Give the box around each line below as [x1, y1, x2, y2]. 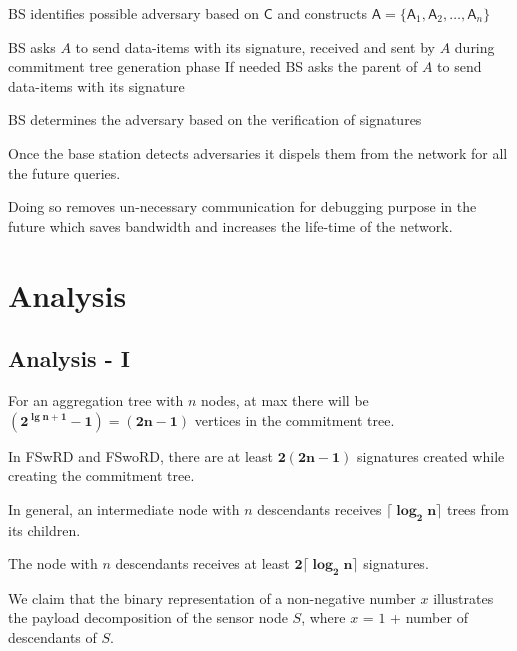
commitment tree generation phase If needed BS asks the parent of [8, 56, 418, 77]
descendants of [8, 627, 97, 648]
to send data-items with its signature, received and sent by [75, 36, 435, 57]
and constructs [277, 3, 368, 23]
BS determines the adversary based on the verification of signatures [8, 109, 422, 130]
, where [301, 607, 346, 628]
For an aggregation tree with [8, 389, 184, 410]
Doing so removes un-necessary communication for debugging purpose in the [8, 196, 477, 217]
